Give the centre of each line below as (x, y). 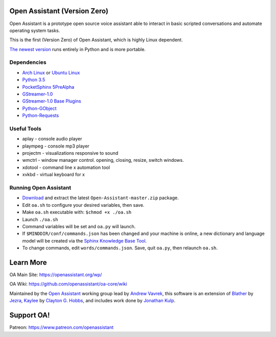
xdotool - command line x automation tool (66, 167)
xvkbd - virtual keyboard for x (54, 175)
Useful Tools (26, 129)
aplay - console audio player (52, 139)
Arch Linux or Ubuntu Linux (51, 73)
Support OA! (30, 315)
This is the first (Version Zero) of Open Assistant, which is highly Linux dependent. (96, 40)
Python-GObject (39, 108)
